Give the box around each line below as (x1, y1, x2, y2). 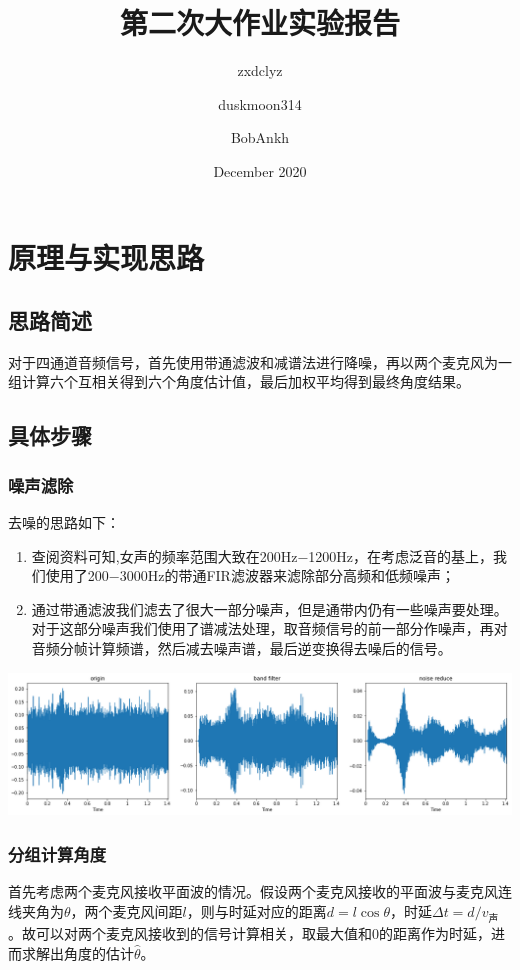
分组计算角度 (8, 841, 107, 866)
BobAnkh (230, 127, 290, 148)
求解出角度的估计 (21, 942, 134, 963)
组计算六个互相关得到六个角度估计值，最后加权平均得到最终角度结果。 (8, 371, 470, 392)
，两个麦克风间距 (70, 900, 183, 921)
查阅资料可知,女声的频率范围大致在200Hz (31, 545, 298, 566)
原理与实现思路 (8, 236, 205, 277)
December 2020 (213, 160, 307, 181)
